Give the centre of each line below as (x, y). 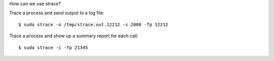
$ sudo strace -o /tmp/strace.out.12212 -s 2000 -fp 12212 (93, 24)
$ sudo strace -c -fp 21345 (53, 47)
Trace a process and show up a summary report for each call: (74, 36)
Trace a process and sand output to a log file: (57, 13)
